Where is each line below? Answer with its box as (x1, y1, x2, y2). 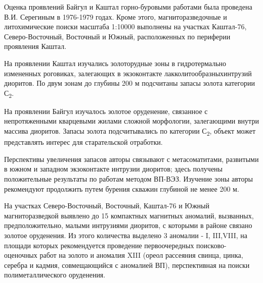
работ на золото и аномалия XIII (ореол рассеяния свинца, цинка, (39, 250, 243, 260)
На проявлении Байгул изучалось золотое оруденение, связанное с (4, 105, 208, 116)
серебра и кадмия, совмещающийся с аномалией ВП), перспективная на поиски (4, 259, 250, 270)
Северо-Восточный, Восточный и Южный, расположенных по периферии (4, 31, 231, 41)
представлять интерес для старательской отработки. (4, 137, 163, 147)
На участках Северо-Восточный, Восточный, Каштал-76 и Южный (4, 200, 209, 211)
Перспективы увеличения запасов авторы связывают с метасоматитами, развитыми (4, 153, 259, 164)
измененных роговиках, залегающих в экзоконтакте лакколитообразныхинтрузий (4, 68, 252, 78)
